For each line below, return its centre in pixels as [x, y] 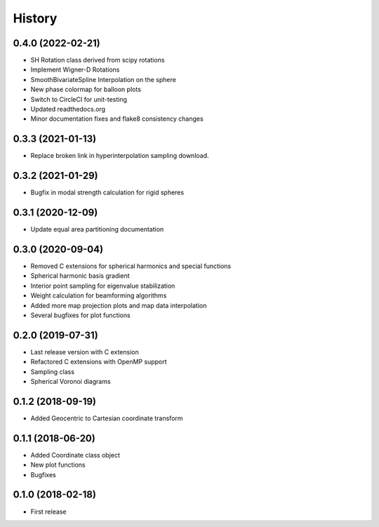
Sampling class [53, 371]
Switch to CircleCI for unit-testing [79, 99]
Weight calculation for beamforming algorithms [99, 295]
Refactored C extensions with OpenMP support [99, 362]
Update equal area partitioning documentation [97, 229]
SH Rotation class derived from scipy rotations [98, 60]
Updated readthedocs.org [68, 109]
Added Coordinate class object [75, 455]
